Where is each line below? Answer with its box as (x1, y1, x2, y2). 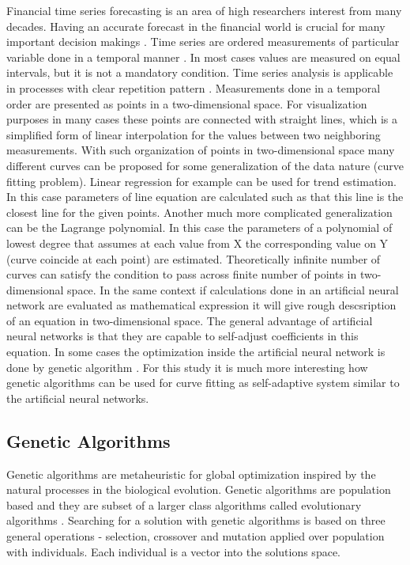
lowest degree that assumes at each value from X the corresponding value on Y (6, 234, 389, 251)
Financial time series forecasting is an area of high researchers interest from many (6, 2, 402, 18)
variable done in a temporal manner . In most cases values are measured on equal (6, 48, 401, 65)
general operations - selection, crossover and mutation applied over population (6, 528, 385, 544)
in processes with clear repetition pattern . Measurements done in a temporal (6, 79, 381, 96)
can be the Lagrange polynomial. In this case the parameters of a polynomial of (6, 219, 393, 236)
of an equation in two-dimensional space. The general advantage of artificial (6, 312, 373, 328)
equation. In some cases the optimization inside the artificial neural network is (6, 343, 386, 360)
